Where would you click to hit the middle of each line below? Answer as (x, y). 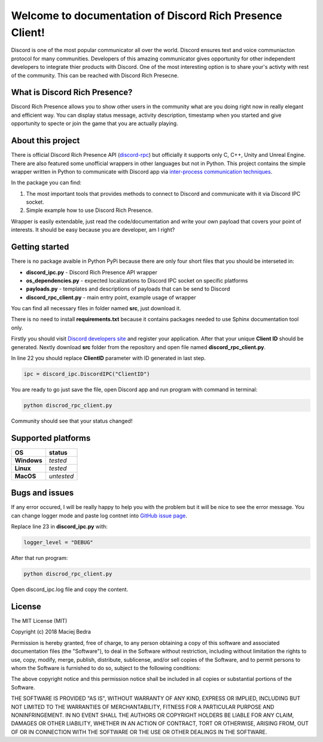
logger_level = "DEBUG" (59, 543)
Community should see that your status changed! (72, 421)
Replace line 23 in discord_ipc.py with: (59, 526)
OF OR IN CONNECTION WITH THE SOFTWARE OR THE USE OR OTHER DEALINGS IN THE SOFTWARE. (139, 732)
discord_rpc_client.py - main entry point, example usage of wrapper (111, 297)
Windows (28, 460)
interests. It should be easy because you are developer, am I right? (93, 230)
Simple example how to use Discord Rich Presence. (89, 210)
